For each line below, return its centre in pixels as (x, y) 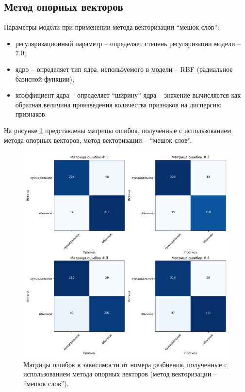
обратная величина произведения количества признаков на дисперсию (118, 104)
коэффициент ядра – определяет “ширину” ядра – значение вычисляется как (128, 95)
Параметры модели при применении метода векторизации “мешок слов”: (112, 27)
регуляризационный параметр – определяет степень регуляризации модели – (128, 43)
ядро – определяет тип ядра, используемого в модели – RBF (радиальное (124, 69)
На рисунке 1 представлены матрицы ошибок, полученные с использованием (118, 130)
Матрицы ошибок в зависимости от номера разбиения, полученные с (125, 364)
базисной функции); (45, 78)
